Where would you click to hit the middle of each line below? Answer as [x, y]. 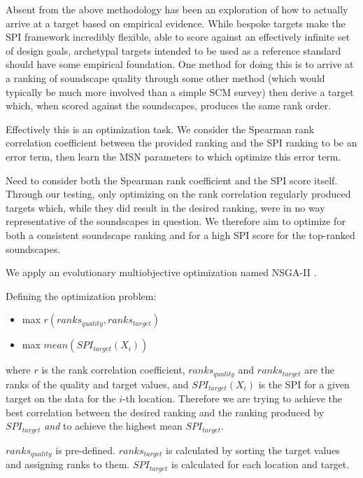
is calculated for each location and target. [261, 464]
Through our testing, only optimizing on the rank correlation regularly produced [178, 194]
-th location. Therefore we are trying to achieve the [233, 398]
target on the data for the [61, 398]
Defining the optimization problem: [81, 295]
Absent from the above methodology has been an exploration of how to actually [177, 9]
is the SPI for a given [304, 384]
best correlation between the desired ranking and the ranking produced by [165, 412]
